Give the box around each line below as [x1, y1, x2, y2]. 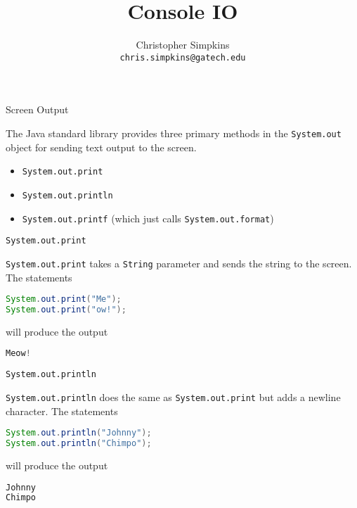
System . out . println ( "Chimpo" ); [6, 438, 152, 449]
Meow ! [6, 348, 31, 359]
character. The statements [6, 403, 118, 418]
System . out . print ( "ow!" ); [6, 304, 126, 315]
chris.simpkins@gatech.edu [119, 52, 246, 63]
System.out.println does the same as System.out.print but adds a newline [6, 389, 341, 404]
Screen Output [6, 102, 69, 117]
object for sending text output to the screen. [6, 139, 197, 154]
